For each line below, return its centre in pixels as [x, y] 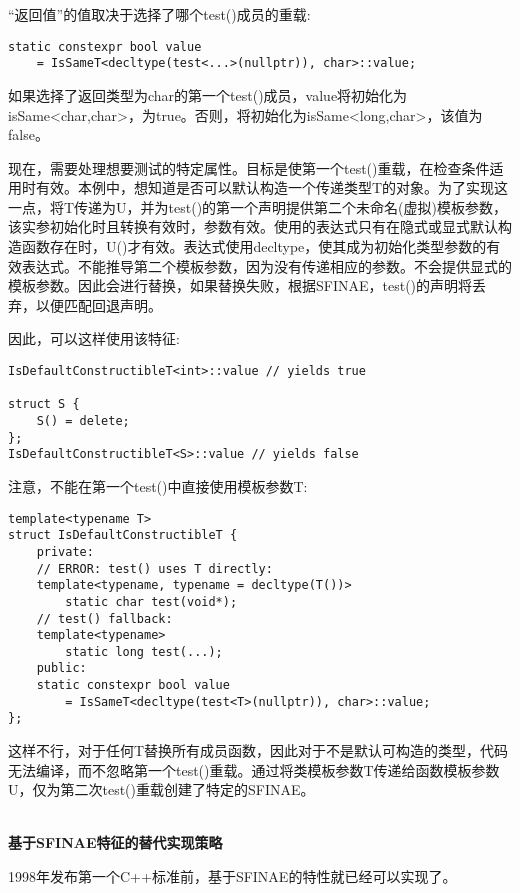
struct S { [44, 404]
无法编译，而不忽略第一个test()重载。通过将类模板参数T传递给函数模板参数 [254, 769]
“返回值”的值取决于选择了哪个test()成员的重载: [159, 14]
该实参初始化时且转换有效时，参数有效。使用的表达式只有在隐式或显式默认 [253, 226]
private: [65, 551]
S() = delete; [83, 421]
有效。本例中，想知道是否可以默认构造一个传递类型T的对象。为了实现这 [272, 187]
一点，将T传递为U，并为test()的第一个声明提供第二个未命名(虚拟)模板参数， [258, 206]
